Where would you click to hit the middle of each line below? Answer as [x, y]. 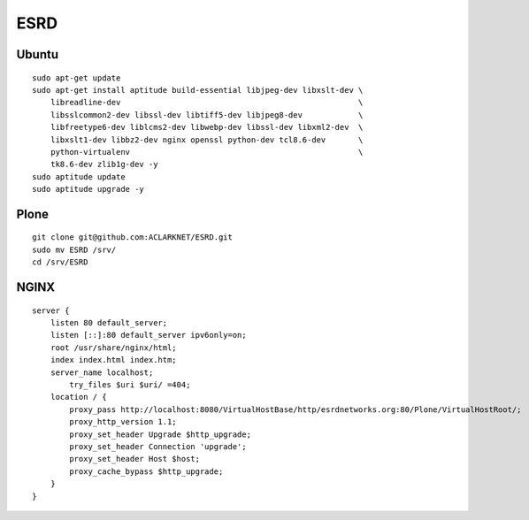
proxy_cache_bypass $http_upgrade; [146, 471]
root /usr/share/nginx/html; [113, 348]
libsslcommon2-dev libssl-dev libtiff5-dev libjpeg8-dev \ [207, 115]
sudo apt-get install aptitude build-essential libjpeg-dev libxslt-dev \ [198, 90]
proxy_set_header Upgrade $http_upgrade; [161, 434]
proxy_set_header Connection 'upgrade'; [158, 446]
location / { [78, 397]
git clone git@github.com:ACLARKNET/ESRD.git [133, 237]
